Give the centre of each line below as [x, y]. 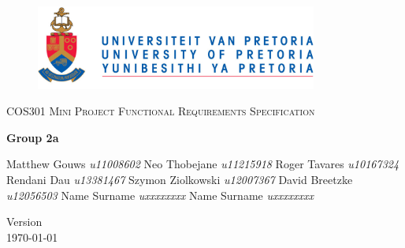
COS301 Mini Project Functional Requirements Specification [161, 111]
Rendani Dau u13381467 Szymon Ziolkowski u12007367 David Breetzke [180, 179]
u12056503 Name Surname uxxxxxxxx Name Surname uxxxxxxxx [160, 195]
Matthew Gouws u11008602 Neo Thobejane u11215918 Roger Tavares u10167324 [203, 164]
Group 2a [33, 137]
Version [24, 222]
